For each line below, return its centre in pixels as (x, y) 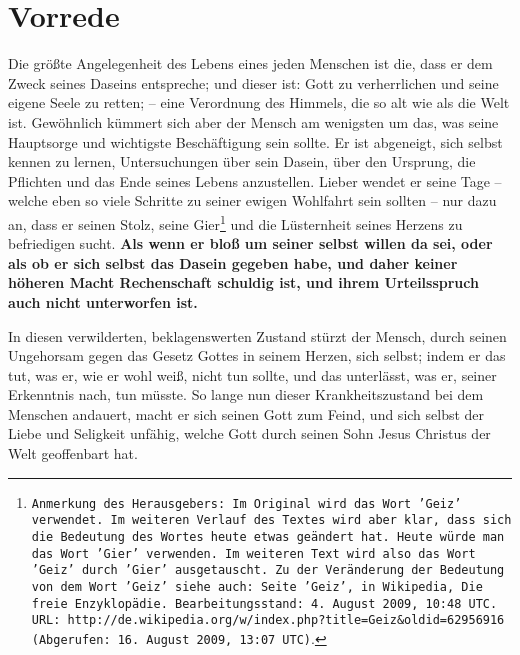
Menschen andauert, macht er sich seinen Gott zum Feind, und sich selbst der (246, 413)
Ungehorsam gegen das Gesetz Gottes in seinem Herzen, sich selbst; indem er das (257, 355)
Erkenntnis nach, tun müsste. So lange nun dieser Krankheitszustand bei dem (246, 394)
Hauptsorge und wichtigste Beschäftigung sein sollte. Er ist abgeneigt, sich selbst (255, 141)
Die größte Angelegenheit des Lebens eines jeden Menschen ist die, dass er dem (250, 63)
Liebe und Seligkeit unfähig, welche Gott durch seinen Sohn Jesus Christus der (249, 433)
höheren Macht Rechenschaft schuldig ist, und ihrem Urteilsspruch (243, 282)
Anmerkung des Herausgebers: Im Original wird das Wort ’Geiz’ (246, 503)
